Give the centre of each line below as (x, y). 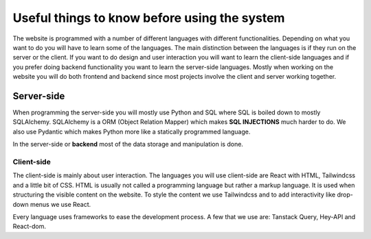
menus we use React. (60, 204)
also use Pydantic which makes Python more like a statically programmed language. (132, 131)
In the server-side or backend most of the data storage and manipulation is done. (128, 144)
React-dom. (29, 227)
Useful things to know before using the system (149, 18)
